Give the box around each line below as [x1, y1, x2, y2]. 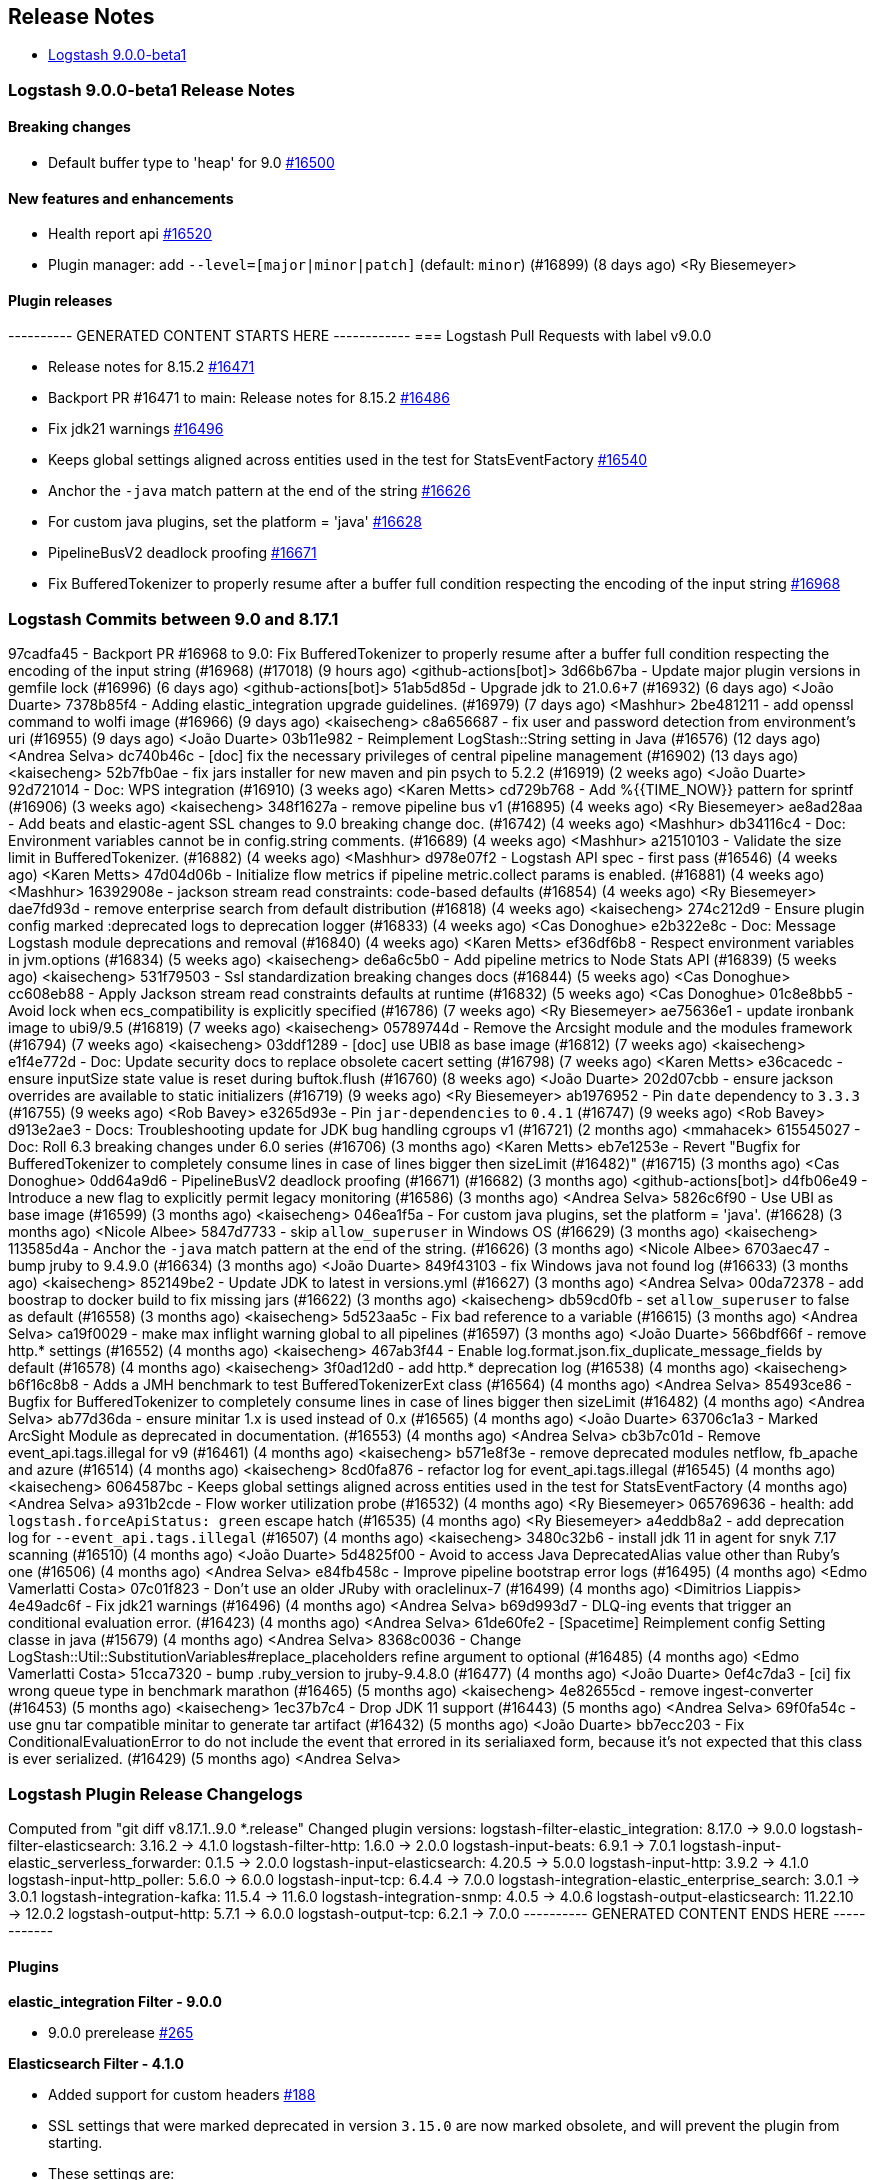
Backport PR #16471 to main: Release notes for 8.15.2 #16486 [48, 389, 450, 407]
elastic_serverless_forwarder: [8, 1853, 202, 1871]
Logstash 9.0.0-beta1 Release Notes [8, 79, 295, 100]
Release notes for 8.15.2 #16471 [48, 358, 255, 376]
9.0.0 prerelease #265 [48, 2024, 194, 2042]
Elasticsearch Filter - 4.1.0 [8, 2055, 184, 2073]
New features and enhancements [8, 189, 234, 207]
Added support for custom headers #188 [48, 2086, 316, 2104]
